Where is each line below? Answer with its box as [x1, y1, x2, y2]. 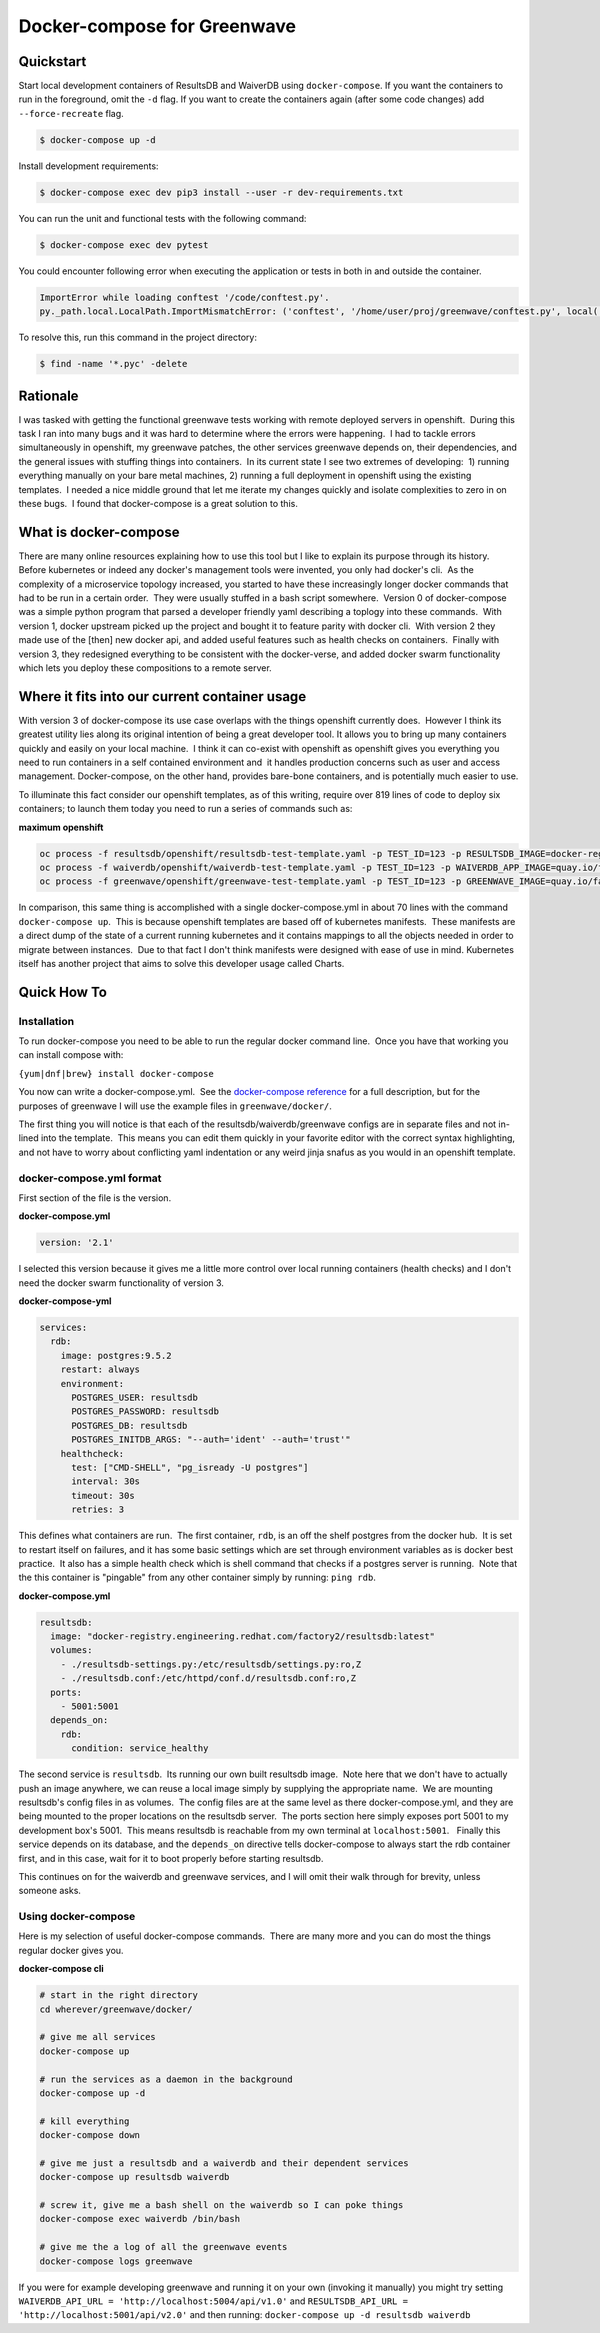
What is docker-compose [18, 523, 180, 540]
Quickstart [18, 53, 87, 70]
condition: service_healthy [71, 1743, 209, 1754]
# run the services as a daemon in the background [39, 2073, 294, 2085]
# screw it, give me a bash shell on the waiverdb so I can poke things [39, 2200, 404, 2211]
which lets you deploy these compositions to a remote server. [18, 661, 272, 674]
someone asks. [18, 1885, 82, 1897]
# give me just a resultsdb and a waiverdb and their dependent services [39, 2157, 409, 2169]
